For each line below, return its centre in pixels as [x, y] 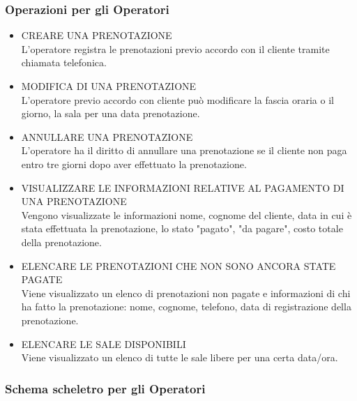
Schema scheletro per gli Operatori [105, 388]
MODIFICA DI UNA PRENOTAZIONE [109, 86]
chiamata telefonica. [64, 62]
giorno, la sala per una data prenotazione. [111, 113]
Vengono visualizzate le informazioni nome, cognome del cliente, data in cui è [187, 214]
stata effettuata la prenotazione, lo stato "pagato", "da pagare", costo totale [182, 228]
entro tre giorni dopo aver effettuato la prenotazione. [134, 164]
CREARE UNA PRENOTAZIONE [97, 35]
